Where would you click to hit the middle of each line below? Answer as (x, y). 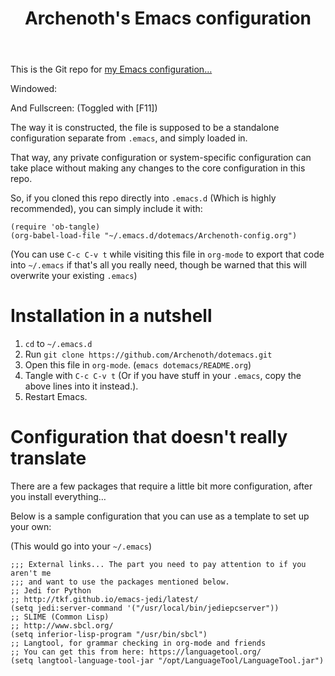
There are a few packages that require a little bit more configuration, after (161, 486)
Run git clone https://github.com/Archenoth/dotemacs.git (148, 354)
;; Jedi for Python (51, 591)
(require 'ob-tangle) (55, 227)
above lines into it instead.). (81, 386)
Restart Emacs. (56, 397)
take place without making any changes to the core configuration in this (158, 168)
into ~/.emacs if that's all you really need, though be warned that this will (158, 265)
